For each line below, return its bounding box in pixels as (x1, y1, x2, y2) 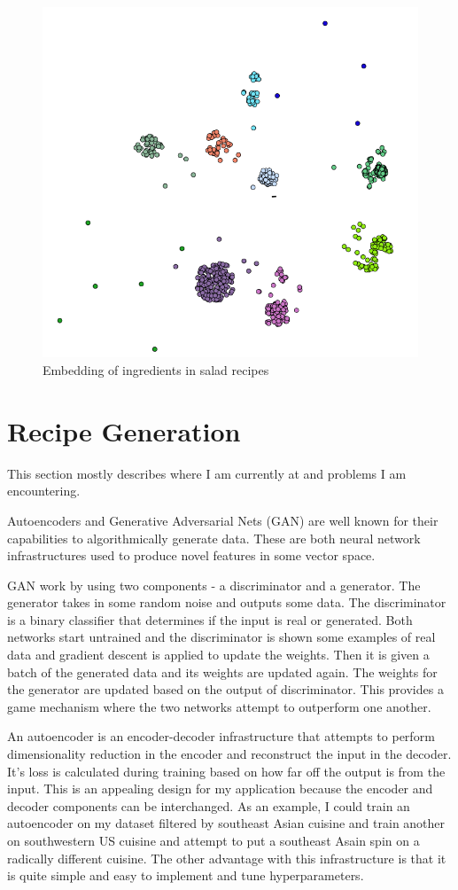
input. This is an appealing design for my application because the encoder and (7, 779, 433, 798)
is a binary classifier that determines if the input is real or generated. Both (7, 610, 413, 628)
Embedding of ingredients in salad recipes (43, 361, 269, 379)
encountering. (7, 481, 81, 500)
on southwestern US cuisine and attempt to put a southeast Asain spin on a (7, 831, 420, 850)
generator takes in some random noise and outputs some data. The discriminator (7, 593, 446, 612)
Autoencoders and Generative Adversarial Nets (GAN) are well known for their (7, 511, 439, 529)
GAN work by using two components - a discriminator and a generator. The (7, 575, 421, 594)
